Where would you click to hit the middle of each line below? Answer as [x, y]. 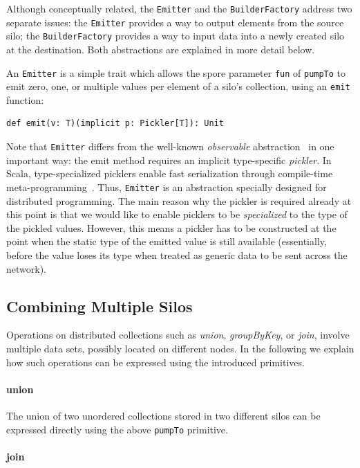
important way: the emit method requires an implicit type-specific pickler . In [169, 160]
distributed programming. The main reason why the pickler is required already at [179, 200]
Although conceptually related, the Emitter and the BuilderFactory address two [179, 8]
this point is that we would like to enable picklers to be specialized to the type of [177, 214]
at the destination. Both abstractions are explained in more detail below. [161, 49]
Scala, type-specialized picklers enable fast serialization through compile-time [170, 173]
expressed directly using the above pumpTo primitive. [117, 429]
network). [26, 268]
